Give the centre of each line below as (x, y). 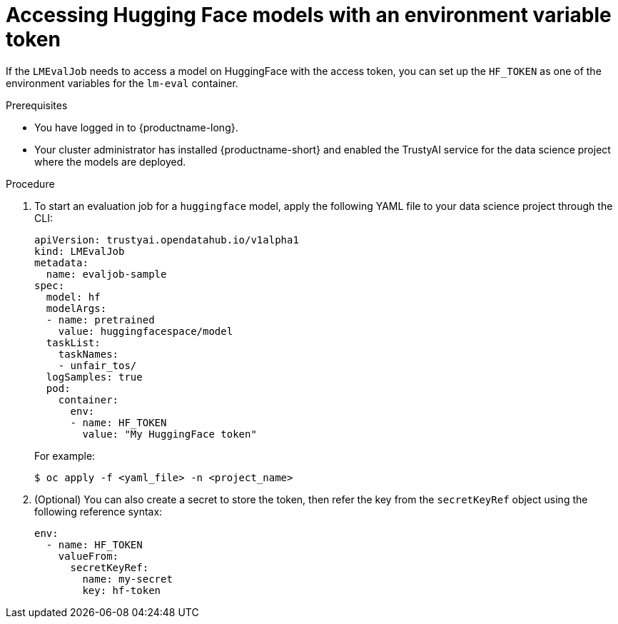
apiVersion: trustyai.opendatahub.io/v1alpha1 (167, 240)
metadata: (61, 262)
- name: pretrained (100, 319)
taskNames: (88, 354)
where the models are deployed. (110, 161)
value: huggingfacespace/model (146, 331)
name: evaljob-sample (106, 274)
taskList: (73, 342)
